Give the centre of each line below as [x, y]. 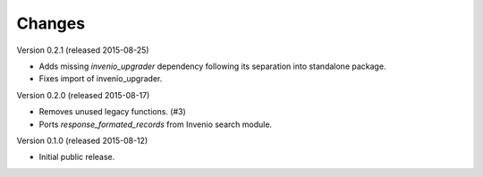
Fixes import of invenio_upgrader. [101, 79]
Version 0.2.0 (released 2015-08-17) [83, 95]
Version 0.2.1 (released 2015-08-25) [83, 50]
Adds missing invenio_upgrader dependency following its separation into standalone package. [212, 66]
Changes [51, 23]
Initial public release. [77, 157]
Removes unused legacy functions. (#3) [113, 112]
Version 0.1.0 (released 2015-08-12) [82, 140]
